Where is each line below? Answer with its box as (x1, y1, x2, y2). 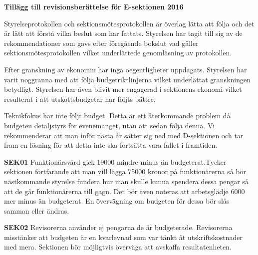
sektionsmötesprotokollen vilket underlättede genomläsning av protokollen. (4, 47, 232, 58)
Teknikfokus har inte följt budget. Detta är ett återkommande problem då (4, 110, 231, 121)
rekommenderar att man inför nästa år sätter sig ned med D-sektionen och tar (4, 130, 244, 140)
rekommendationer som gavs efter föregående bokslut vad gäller (4, 37, 199, 48)
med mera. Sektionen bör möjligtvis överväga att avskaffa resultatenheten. (4, 242, 232, 252)
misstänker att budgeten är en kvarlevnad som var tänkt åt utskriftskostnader (4, 232, 243, 242)
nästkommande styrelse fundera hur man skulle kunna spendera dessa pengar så (4, 176, 249, 186)
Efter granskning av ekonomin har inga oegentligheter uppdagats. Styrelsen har (4, 64, 247, 74)
